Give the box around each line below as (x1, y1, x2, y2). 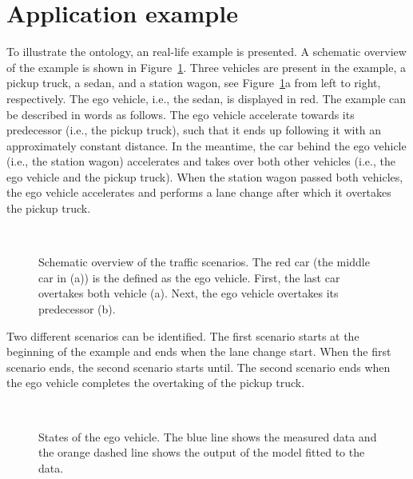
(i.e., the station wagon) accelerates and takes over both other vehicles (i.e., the (6, 153, 395, 170)
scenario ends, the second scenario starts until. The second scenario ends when (6, 358, 391, 375)
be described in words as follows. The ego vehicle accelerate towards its (6, 106, 355, 122)
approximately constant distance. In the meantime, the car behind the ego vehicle (6, 137, 407, 154)
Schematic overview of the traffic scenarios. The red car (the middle (38, 253, 370, 270)
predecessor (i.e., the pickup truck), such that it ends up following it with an (6, 122, 382, 138)
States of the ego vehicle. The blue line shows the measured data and (38, 428, 377, 445)
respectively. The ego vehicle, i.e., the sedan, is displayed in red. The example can (6, 90, 407, 106)
